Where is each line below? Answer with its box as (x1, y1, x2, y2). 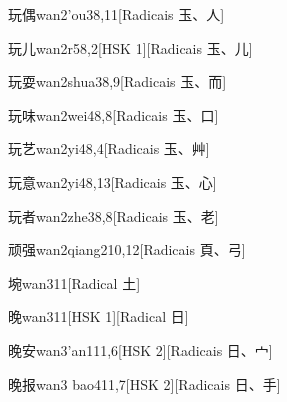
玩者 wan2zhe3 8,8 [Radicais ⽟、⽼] (8, 205, 219, 226)
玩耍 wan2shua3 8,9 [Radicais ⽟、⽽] (8, 71, 227, 92)
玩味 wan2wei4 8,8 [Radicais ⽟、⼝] (8, 104, 219, 125)
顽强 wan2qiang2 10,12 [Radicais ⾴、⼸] (8, 239, 246, 260)
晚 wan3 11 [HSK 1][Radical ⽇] (8, 306, 189, 327)
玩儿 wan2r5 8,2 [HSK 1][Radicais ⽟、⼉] (8, 37, 253, 58)
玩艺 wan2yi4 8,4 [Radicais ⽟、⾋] (8, 138, 210, 159)
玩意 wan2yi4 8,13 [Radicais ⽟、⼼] (8, 171, 217, 192)
